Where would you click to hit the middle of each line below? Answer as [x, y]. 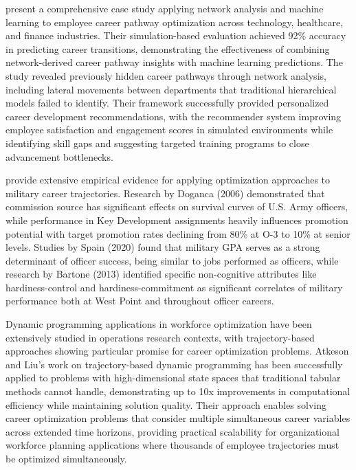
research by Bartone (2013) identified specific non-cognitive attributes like [161, 274]
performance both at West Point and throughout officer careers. [140, 301]
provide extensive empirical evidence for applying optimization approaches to [168, 180]
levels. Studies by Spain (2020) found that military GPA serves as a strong [163, 247]
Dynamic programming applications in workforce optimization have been [159, 324]
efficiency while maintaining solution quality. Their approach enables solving [166, 404]
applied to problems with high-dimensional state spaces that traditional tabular [173, 378]
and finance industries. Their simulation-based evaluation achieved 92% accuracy [176, 35]
